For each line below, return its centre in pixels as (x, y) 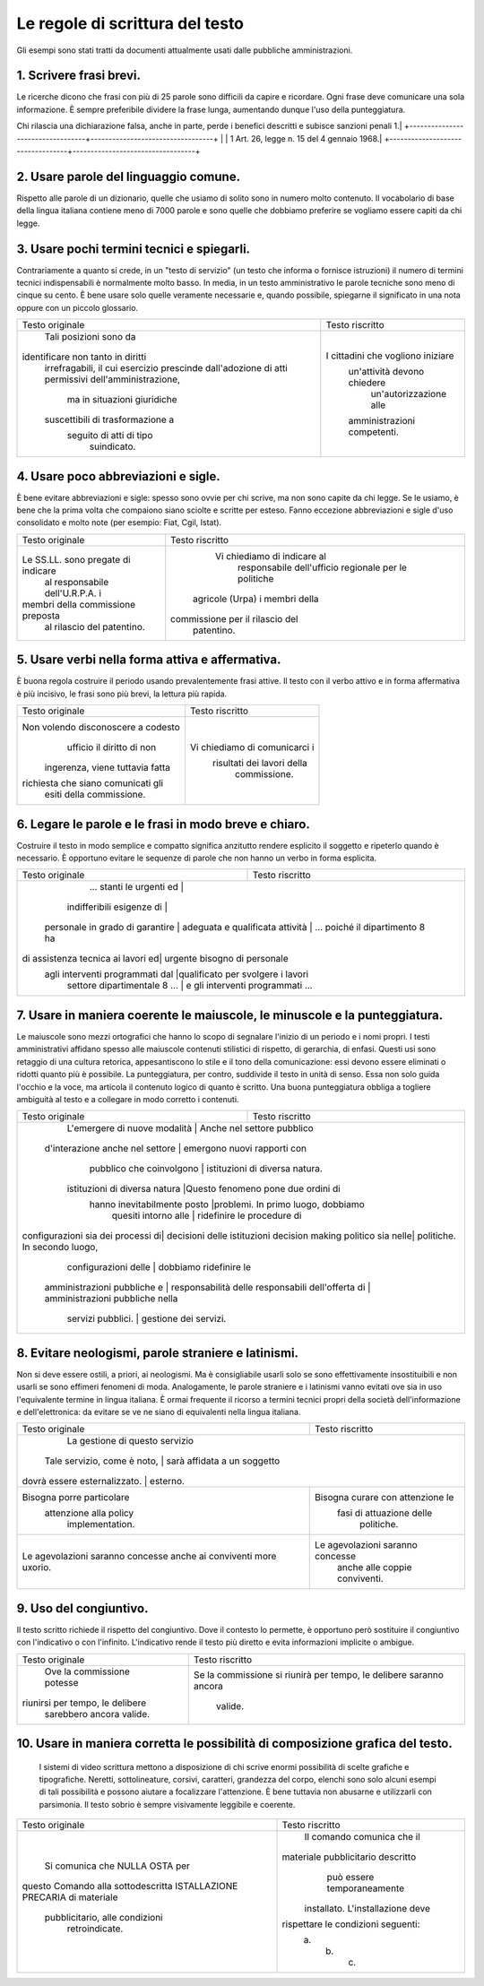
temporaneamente (366, 1888)
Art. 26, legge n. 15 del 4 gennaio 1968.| (309, 138)
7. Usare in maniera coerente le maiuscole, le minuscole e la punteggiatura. (230, 1015)
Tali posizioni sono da (90, 337)
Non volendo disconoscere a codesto (101, 728)
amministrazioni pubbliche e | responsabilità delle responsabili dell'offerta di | (207, 1288)
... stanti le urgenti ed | (136, 887)
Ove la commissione (87, 1671)
